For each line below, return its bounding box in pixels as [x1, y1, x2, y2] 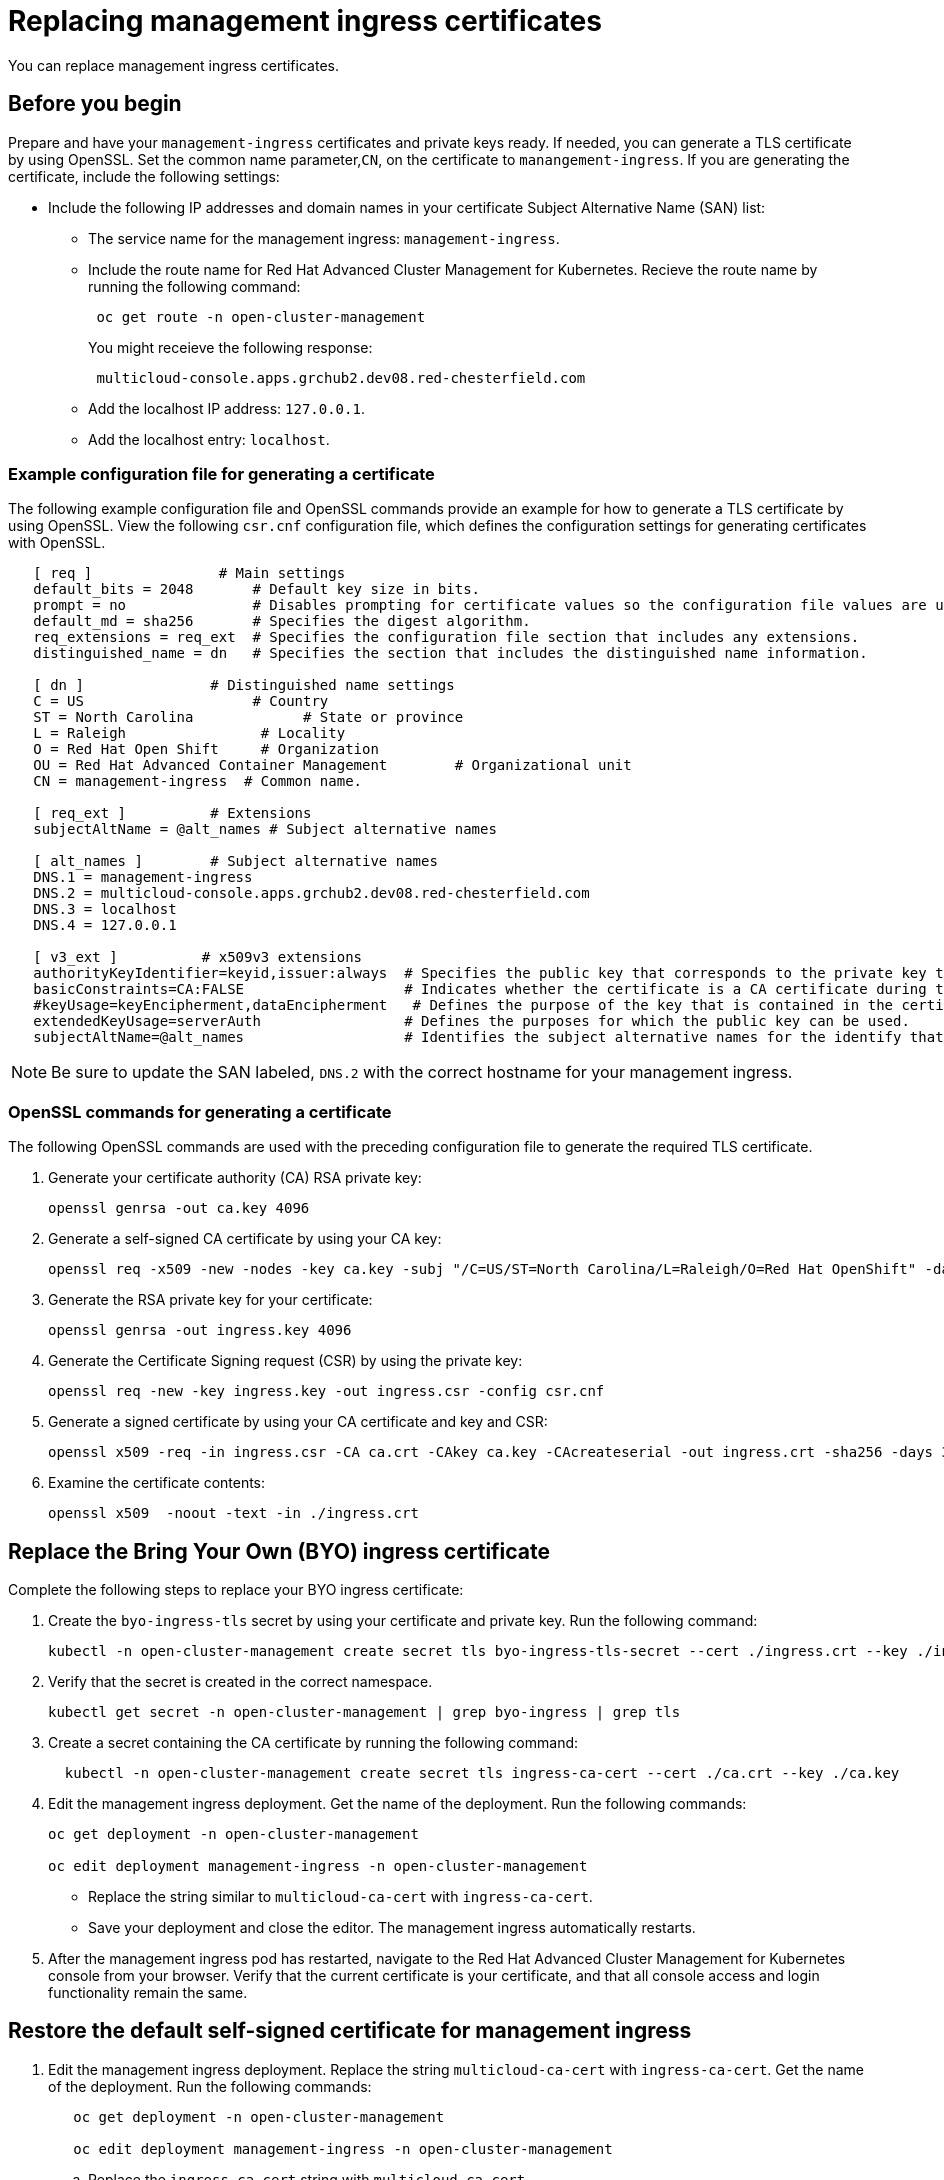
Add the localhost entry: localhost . [88, 430, 330, 448]
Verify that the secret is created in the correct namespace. [48, 1672, 433, 1690]
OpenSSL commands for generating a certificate [8, 1101, 392, 1122]
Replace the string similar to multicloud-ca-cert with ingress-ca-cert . [88, 1887, 593, 1905]
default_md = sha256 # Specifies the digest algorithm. [33, 613, 531, 630]
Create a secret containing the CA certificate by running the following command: [48, 1733, 579, 1751]
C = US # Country [33, 693, 329, 710]
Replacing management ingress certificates [8, 4, 602, 38]
